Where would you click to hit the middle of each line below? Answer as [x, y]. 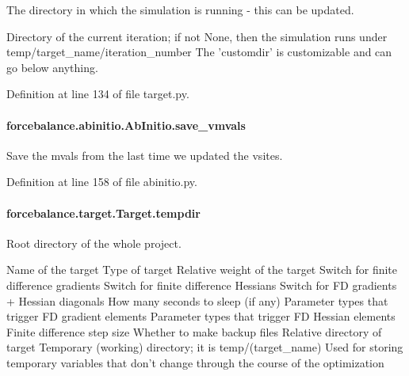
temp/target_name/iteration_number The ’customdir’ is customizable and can [199, 52]
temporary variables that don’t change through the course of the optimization [195, 362]
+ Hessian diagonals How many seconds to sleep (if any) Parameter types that [197, 300]
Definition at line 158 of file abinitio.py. [102, 182]
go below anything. [52, 67]
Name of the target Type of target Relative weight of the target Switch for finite [202, 270]
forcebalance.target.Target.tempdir [103, 213]
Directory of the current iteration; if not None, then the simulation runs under [197, 36]
